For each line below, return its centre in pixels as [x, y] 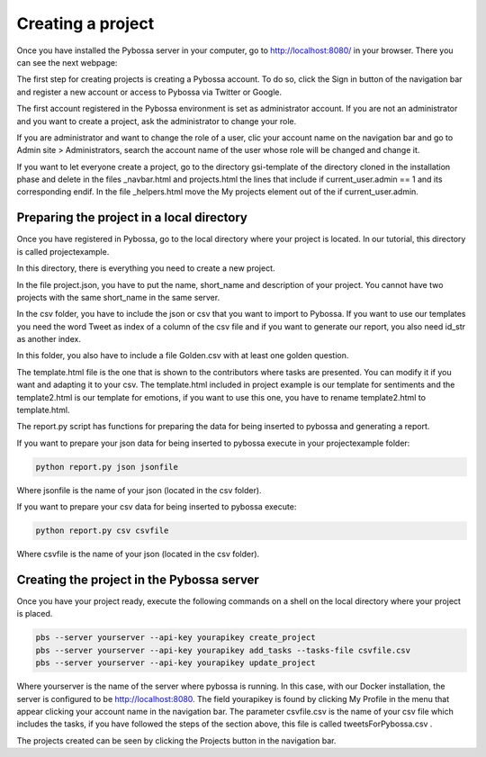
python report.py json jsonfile [107, 467]
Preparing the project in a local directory [132, 217]
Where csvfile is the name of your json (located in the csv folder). [138, 554]
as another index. [49, 339]
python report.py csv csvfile [102, 531]
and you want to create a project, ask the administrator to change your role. [157, 121]
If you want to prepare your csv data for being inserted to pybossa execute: [157, 507]
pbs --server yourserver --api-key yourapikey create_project [175, 638]
